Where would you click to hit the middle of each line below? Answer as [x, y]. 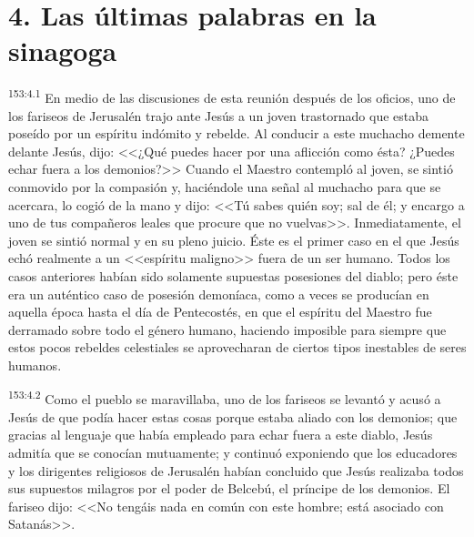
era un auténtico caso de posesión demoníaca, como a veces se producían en [219, 294]
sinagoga [63, 51]
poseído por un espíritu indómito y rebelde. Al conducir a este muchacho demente [237, 133]
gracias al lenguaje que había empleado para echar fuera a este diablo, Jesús [221, 435]
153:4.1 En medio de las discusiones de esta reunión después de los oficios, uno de [232, 96]
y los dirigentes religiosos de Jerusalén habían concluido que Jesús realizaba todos [236, 470]
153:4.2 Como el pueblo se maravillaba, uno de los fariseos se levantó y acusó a [225, 398]
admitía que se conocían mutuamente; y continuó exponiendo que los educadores [233, 452]
